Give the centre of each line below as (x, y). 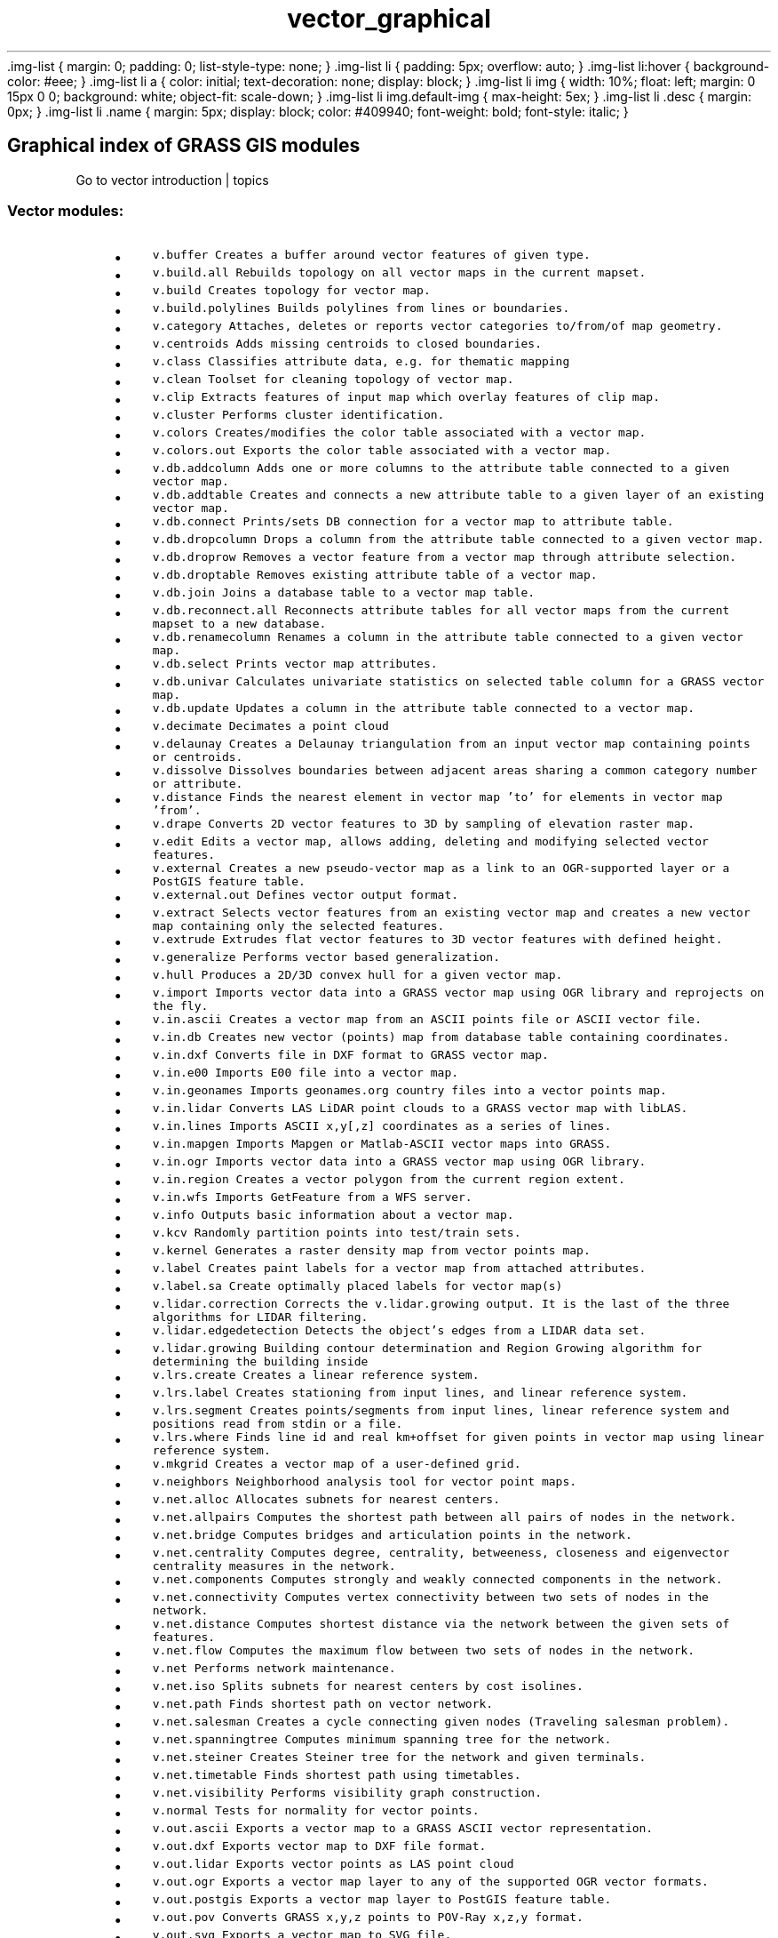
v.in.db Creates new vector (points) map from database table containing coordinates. (441, 1037)
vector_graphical (389, 19)
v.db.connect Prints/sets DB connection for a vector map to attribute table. (413, 522)
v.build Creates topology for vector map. (291, 291)
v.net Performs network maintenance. (274, 1669)
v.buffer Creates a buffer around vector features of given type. (371, 255)
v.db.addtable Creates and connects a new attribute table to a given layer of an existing (458, 495)
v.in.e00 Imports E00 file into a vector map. (306, 1073)
